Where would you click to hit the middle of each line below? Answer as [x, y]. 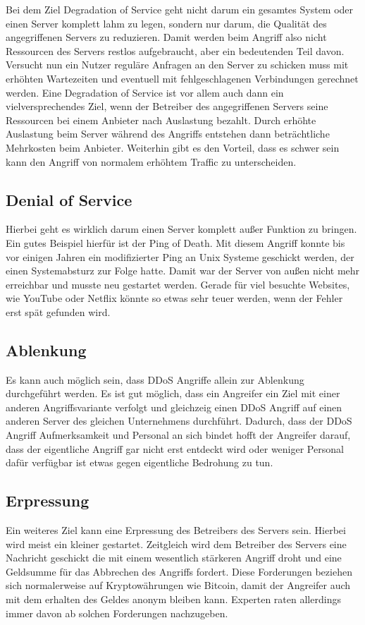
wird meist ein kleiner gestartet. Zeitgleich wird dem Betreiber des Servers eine [176, 544]
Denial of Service [69, 199]
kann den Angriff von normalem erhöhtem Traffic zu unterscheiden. [151, 161]
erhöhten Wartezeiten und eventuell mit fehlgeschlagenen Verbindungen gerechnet [182, 78]
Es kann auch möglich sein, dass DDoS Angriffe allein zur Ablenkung [155, 379]
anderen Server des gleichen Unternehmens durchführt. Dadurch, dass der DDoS [179, 421]
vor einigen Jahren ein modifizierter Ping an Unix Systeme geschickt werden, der [180, 256]
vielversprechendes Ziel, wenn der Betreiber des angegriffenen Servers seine [167, 106]
